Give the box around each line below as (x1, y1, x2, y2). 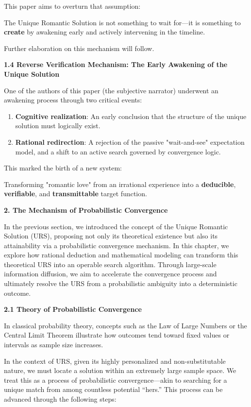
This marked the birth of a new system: (4, 163, 122, 173)
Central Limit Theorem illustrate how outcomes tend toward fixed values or (4, 330, 230, 340)
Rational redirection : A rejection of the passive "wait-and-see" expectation (15, 136, 245, 147)
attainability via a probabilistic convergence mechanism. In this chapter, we (4, 240, 229, 250)
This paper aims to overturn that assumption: (4, 1, 141, 11)
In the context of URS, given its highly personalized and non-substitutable (4, 356, 226, 366)
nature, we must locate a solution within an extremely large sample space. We (4, 365, 236, 375)
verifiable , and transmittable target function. (4, 188, 147, 199)
